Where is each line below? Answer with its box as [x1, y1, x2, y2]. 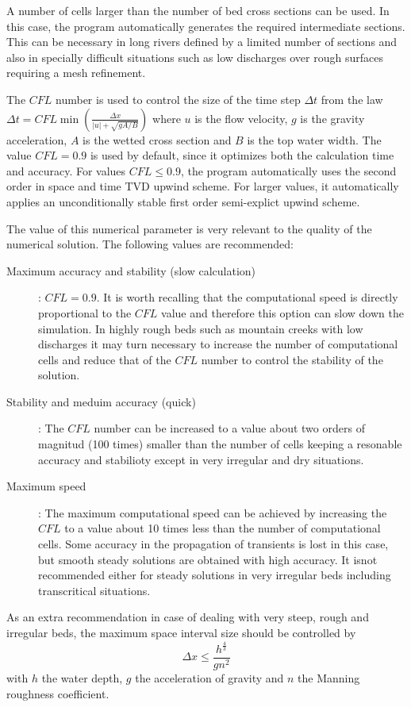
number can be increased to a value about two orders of [94, 420, 365, 436]
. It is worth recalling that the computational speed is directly [96, 289, 398, 305]
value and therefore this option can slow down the [161, 304, 404, 321]
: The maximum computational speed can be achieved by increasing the [38, 504, 387, 521]
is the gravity [300, 110, 365, 126]
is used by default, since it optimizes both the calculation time [90, 147, 394, 163]
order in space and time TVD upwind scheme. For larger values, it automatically [6, 178, 399, 194]
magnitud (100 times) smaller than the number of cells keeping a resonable [38, 436, 402, 452]
